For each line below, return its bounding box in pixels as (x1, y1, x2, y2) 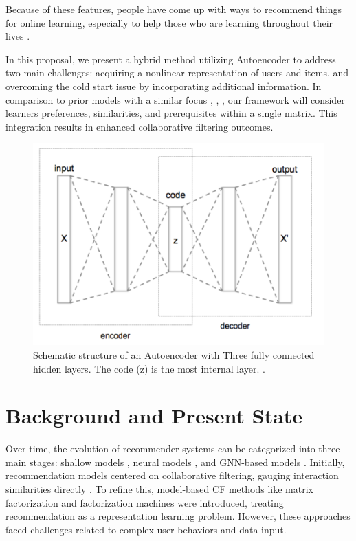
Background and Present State (5, 401, 303, 430)
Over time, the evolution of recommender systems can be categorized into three (5, 441, 340, 456)
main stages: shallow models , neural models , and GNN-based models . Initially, (5, 454, 345, 469)
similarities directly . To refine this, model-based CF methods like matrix (5, 482, 313, 496)
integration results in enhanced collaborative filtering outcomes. (5, 119, 274, 133)
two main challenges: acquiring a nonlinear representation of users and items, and (5, 65, 349, 80)
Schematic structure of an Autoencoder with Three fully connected (33, 347, 315, 362)
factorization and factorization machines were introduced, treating (5, 495, 284, 509)
